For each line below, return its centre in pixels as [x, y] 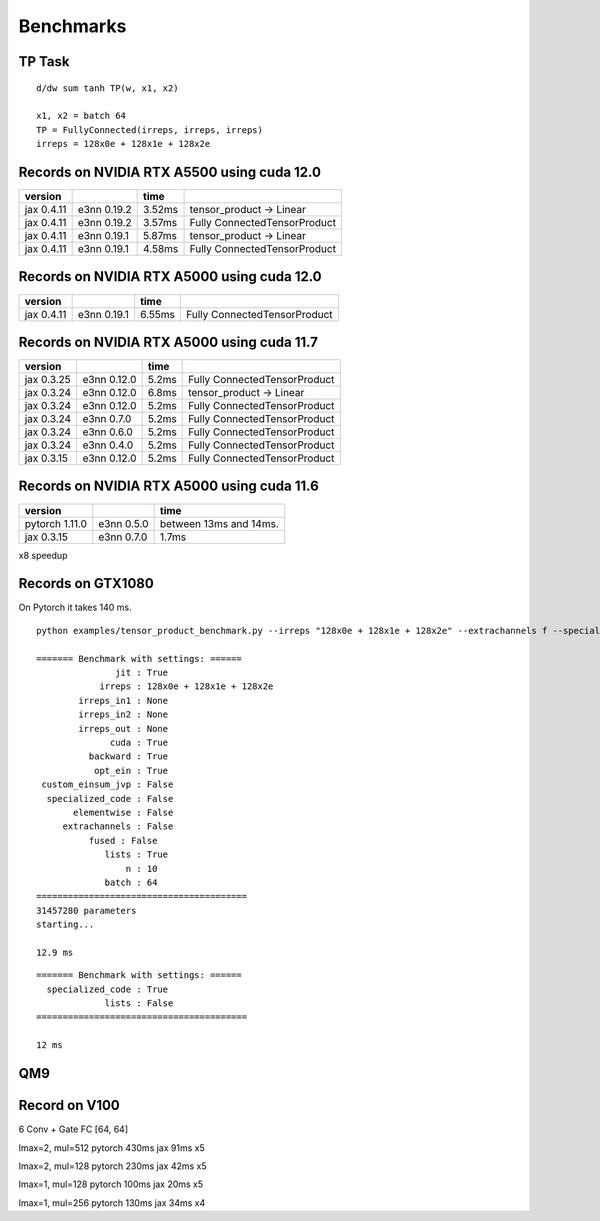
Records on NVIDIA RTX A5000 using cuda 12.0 [170, 276]
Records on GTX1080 [86, 583]
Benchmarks [72, 26]
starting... [65, 924]
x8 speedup [43, 555]
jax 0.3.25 [48, 380]
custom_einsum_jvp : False [107, 784]
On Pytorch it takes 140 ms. [75, 607]
